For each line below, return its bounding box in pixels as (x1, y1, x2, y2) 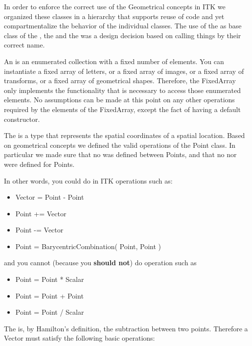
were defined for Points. (4, 159, 75, 169)
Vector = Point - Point (15, 192, 84, 202)
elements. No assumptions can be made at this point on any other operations (4, 94, 235, 105)
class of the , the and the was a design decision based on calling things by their (4, 30, 241, 40)
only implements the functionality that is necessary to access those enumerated (4, 85, 241, 95)
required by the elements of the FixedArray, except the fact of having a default (4, 104, 241, 114)
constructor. (4, 114, 40, 124)
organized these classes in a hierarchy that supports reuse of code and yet (4, 11, 225, 21)
